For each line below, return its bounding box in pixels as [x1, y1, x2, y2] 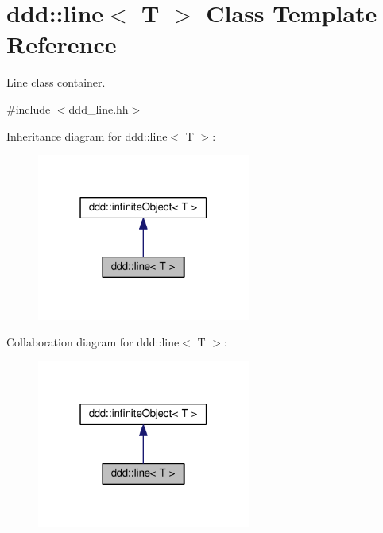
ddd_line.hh [68, 100, 129, 117]
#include [6, 100, 51, 117]
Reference [6, 28, 117, 60]
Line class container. [6, 74, 106, 91]
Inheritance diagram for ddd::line [6, 127, 168, 144]
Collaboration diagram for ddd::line [6, 334, 180, 350]
